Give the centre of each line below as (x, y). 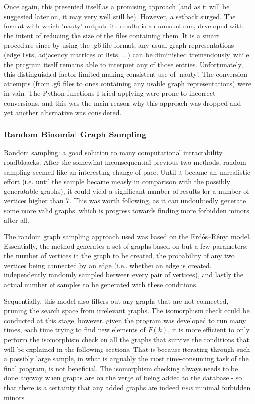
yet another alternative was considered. (63, 112)
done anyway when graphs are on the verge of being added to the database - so (123, 378)
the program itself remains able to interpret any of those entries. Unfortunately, (124, 64)
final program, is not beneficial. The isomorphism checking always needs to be (121, 368)
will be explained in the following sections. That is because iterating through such (127, 349)
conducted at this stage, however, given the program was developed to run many (125, 320)
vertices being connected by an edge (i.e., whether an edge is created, (108, 265)
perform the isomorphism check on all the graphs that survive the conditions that (127, 339)
